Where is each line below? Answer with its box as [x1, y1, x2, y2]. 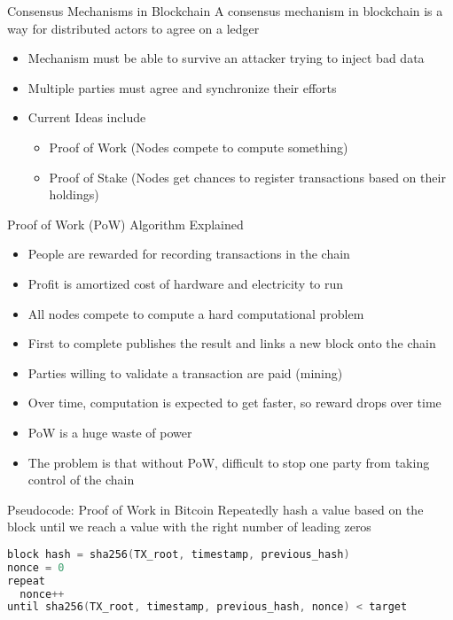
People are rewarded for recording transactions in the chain [27, 244, 350, 263]
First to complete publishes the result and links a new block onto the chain [27, 334, 436, 353]
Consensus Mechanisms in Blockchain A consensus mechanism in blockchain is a [7, 2, 443, 19]
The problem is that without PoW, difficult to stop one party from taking [27, 453, 430, 471]
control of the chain [27, 470, 135, 489]
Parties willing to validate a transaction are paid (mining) [27, 363, 343, 382]
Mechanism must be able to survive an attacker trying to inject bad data [27, 49, 425, 67]
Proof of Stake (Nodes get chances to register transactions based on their [49, 167, 446, 186]
